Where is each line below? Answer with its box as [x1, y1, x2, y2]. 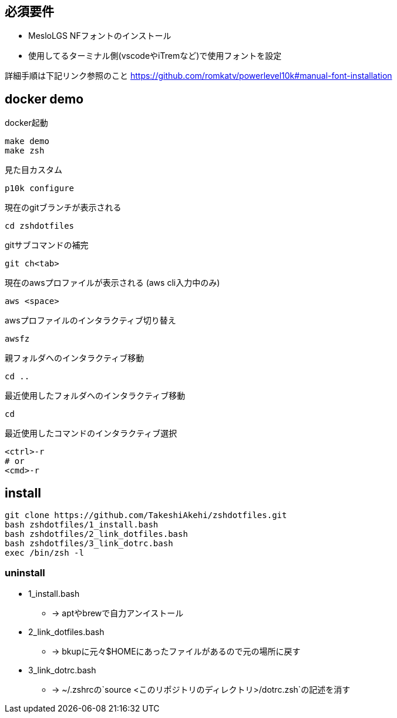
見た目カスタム [5, 165, 62, 175]
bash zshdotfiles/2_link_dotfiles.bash [5, 529, 188, 539]
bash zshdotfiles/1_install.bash [5, 520, 159, 530]
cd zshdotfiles [5, 221, 75, 231]
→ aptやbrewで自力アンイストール [52, 607, 184, 618]
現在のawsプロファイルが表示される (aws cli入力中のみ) [5, 278, 220, 288]
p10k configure [5, 183, 75, 193]
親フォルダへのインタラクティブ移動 [5, 353, 144, 363]
